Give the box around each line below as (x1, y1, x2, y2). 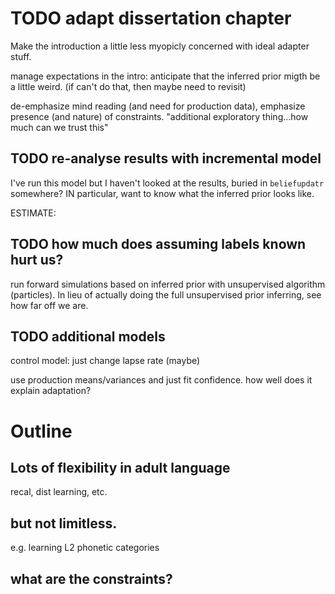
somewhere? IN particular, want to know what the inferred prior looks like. (10, 187, 315, 199)
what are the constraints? (10, 570, 173, 587)
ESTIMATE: (10, 207, 57, 219)
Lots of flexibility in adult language (10, 459, 231, 476)
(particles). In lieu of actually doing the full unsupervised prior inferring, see (10, 288, 322, 301)
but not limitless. (10, 515, 118, 532)
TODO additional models (10, 328, 166, 345)
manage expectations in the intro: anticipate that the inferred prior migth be (10, 70, 321, 82)
